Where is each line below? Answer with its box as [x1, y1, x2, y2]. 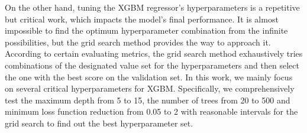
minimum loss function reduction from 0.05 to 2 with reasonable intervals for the [5, 105, 298, 118]
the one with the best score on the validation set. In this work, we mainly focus [5, 70, 293, 83]
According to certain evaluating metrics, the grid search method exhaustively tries [5, 47, 303, 60]
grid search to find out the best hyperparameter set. [5, 116, 193, 129]
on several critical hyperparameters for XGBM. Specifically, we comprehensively [5, 82, 295, 95]
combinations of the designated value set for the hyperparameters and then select [5, 59, 299, 71]
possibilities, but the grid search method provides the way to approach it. [5, 35, 271, 48]
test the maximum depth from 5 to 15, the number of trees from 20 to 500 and [5, 93, 290, 106]
